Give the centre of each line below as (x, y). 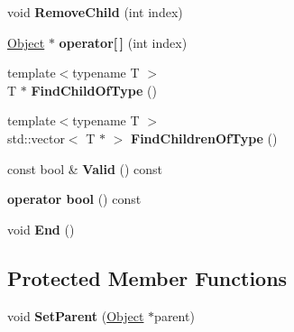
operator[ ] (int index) (123, 42)
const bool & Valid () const (85, 168)
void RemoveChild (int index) (95, 12)
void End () (41, 229)
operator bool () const (74, 199)
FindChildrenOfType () (204, 138)
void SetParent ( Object (76, 315)
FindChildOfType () (94, 90)
